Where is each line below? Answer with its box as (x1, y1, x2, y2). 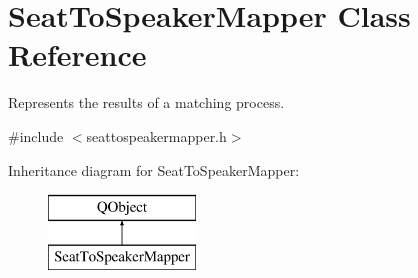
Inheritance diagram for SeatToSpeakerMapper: (8, 159, 300, 180)
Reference (8, 34, 147, 75)
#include (8, 125, 64, 146)
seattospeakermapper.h (86, 125, 227, 146)
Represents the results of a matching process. (8, 92, 285, 113)
